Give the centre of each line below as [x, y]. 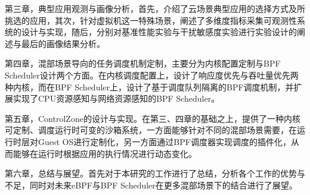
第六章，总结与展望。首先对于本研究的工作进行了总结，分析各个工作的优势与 [155, 173]
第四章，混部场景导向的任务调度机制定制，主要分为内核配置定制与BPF [143, 63]
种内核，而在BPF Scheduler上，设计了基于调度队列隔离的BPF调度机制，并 [149, 87]
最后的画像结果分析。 [63, 43]
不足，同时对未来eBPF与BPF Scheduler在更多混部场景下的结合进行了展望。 [151, 185]
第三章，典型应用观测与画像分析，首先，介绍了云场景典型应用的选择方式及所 [155, 8]
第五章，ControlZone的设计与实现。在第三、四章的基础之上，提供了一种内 [148, 118]
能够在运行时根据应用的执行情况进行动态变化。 [105, 153]
